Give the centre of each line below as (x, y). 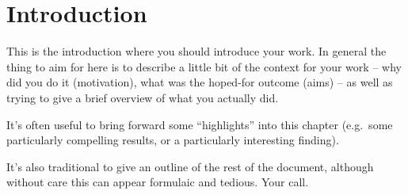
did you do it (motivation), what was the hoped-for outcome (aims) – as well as (200, 82)
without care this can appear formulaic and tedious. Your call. (158, 182)
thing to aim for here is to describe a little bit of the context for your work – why (204, 66)
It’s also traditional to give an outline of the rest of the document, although (190, 166)
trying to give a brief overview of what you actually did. (143, 97)
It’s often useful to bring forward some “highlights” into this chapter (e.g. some (200, 124)
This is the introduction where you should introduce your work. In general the (196, 51)
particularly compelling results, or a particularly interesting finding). (173, 140)
